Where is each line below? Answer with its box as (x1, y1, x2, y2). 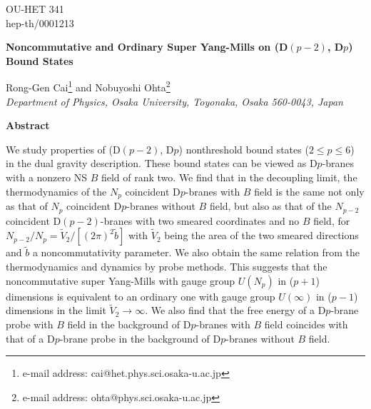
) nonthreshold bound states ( (178, 141, 309, 156)
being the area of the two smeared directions (164, 228, 359, 243)
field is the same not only (254, 183, 365, 198)
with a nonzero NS (6, 170, 87, 184)
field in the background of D (67, 316, 191, 331)
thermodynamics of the (6, 183, 107, 198)
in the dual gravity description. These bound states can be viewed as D (6, 156, 317, 171)
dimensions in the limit (6, 303, 106, 318)
